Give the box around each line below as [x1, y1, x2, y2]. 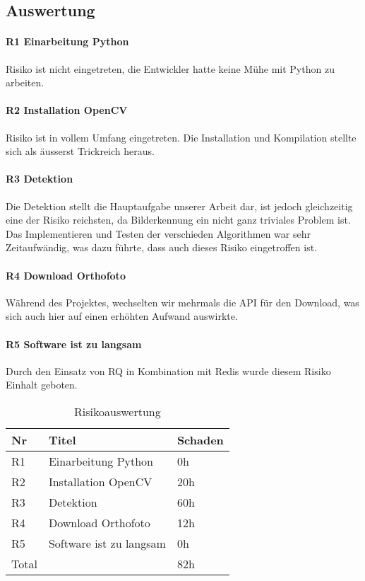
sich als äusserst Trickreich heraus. [6, 144, 155, 159]
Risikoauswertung [74, 403, 161, 420]
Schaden [176, 431, 224, 448]
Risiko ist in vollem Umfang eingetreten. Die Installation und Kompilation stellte [6, 130, 357, 144]
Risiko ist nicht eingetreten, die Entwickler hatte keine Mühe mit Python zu [6, 61, 335, 76]
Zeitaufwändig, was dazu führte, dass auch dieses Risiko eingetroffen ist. [6, 240, 318, 255]
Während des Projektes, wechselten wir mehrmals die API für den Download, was [6, 294, 359, 309]
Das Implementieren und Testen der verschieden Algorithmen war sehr [6, 226, 311, 241]
